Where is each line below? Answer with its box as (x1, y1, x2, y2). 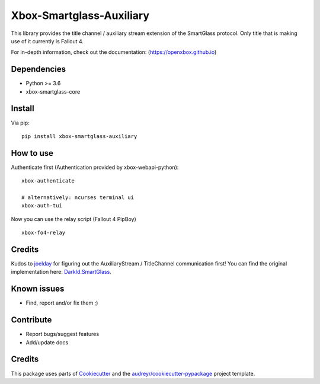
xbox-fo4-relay (21, 229, 66, 236)
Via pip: (11, 119, 30, 126)
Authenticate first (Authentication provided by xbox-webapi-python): (11, 164, 179, 171)
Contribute (11, 315, 52, 325)
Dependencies (11, 64, 66, 74)
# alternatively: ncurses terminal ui (21, 194, 135, 201)
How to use (11, 148, 53, 158)
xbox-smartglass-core (25, 88, 81, 95)
